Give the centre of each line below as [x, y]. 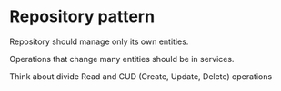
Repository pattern [82, 17]
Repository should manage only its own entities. [99, 41]
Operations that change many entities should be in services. [122, 59]
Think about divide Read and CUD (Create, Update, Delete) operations [141, 76]
